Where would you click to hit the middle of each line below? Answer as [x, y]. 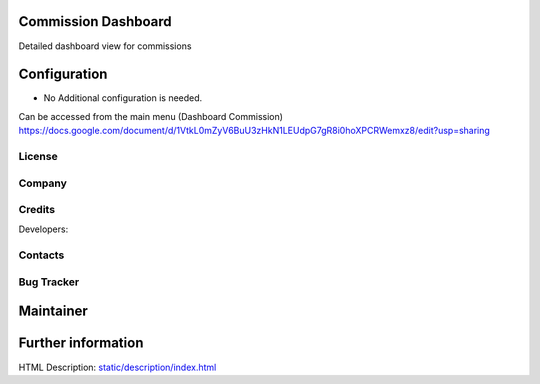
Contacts [41, 255]
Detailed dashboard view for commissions [105, 46]
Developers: [43, 229]
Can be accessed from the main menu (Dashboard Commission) [151, 116]
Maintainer [53, 311]
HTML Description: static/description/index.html [117, 367]
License [38, 156]
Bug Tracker [49, 282]
